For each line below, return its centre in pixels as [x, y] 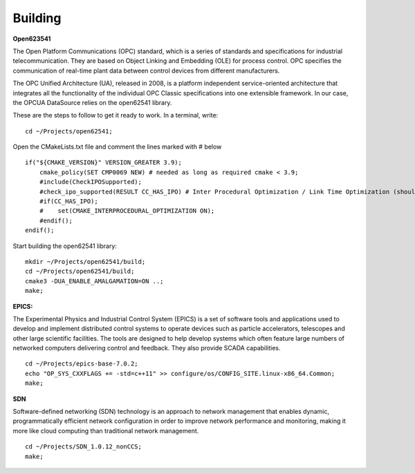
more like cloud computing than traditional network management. [106, 430]
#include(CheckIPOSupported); [90, 182]
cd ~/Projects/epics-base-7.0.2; [82, 364]
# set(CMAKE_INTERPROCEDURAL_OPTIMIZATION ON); [127, 211]
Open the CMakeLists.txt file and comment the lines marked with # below [117, 147]
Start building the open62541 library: [65, 246]
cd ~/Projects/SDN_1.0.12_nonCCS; [83, 447]
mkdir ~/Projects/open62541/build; [85, 262]
